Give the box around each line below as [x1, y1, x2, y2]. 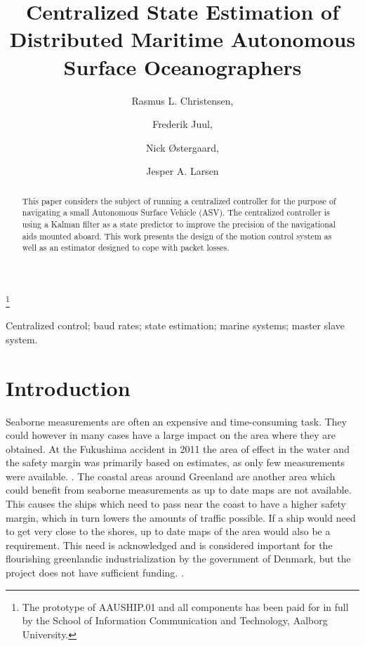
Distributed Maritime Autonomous [9, 25, 356, 53]
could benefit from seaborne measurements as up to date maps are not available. [6, 482, 352, 497]
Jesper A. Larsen [146, 164, 219, 178]
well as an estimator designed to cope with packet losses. [22, 242, 230, 253]
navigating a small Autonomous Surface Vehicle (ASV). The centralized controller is [22, 206, 330, 218]
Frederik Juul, [152, 117, 213, 131]
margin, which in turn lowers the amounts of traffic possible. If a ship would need [6, 510, 356, 525]
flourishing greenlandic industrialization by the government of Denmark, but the [6, 551, 351, 566]
